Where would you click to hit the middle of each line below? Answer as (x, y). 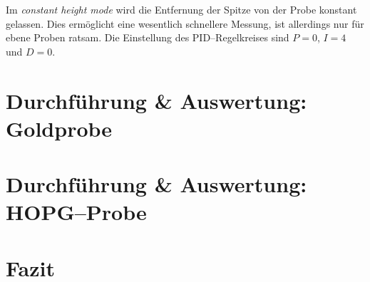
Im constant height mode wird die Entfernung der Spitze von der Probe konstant (181, 9)
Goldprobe (59, 128)
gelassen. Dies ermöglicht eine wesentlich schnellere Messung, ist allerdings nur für (185, 23)
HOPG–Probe (76, 212)
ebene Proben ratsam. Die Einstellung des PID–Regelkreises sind (148, 37)
